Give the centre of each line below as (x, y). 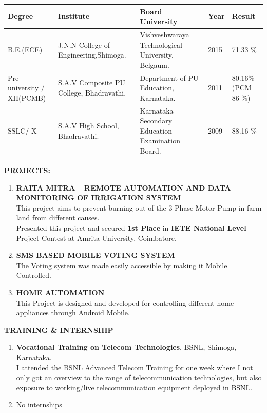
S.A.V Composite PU (92, 82)
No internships (39, 405)
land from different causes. (58, 218)
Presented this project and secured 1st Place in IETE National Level (131, 228)
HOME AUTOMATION (60, 292)
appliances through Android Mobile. (73, 313)
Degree (21, 16)
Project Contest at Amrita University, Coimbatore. (96, 238)
